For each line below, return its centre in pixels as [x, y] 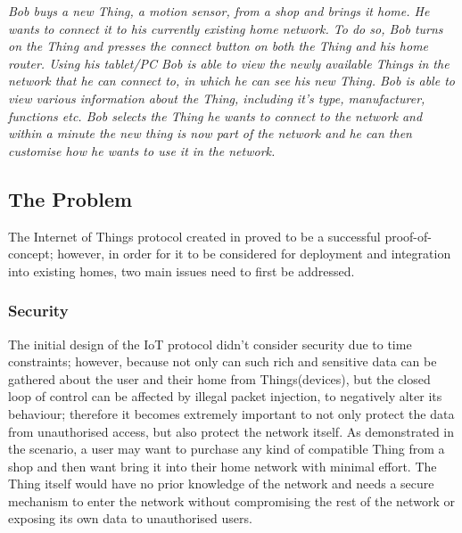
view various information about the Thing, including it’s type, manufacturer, [217, 98]
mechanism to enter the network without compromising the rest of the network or [231, 500]
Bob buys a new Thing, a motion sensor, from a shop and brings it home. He [219, 11]
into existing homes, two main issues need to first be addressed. [181, 271]
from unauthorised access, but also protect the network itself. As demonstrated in [231, 431]
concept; [31, 254]
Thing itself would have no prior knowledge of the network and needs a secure [221, 484]
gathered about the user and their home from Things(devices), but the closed [219, 378]
